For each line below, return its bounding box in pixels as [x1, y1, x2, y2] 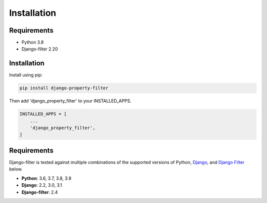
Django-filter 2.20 [21, 46, 58, 52]
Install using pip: [9, 72, 43, 78]
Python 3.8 [21, 40, 44, 45]
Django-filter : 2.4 [21, 189, 58, 195]
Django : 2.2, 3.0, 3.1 [21, 182, 62, 188]
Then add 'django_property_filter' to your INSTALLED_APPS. [9, 98, 132, 104]
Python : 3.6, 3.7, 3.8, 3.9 [21, 175, 72, 181]
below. [9, 166, 23, 172]
